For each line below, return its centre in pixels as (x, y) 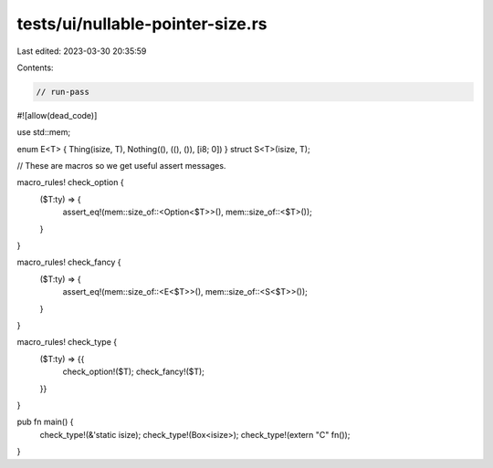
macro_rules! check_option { (70, 182)
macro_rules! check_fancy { (69, 262)
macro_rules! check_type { (67, 342)
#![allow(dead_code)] (57, 115)
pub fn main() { (45, 422)
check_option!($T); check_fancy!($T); (134, 372)
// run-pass (63, 92)
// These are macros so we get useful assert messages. (121, 166)
